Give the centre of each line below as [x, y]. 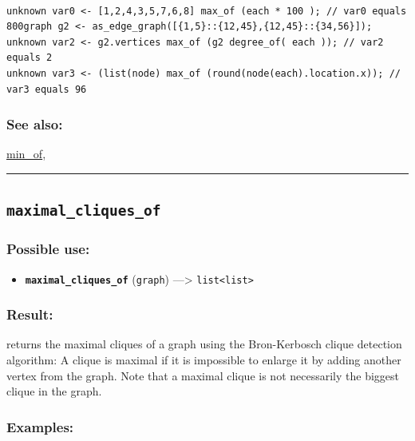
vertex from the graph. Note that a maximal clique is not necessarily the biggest [203, 375]
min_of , [26, 154]
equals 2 [30, 58]
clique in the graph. [54, 391]
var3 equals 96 [47, 89]
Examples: [40, 426]
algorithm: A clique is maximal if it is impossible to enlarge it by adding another [204, 360]
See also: [35, 124]
